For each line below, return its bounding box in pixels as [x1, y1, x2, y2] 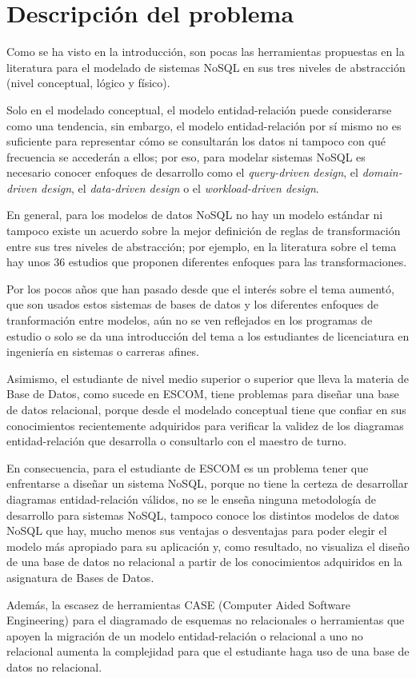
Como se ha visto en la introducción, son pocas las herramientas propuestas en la [6, 43, 405, 60]
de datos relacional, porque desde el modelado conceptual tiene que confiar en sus [6, 401, 406, 417]
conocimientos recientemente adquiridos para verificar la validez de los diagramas [6, 417, 404, 433]
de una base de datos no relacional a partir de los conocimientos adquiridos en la [6, 553, 402, 570]
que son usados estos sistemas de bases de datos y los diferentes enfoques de [6, 296, 378, 313]
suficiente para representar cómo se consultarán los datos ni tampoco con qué [6, 133, 386, 150]
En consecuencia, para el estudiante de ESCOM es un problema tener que [6, 459, 369, 476]
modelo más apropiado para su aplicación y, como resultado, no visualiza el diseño [6, 537, 410, 554]
